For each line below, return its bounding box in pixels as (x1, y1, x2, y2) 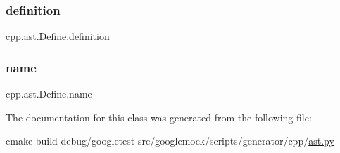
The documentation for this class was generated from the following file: (6, 109, 312, 124)
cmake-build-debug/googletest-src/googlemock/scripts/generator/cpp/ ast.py (6, 133, 334, 148)
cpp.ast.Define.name (6, 86, 92, 101)
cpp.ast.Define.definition (6, 29, 110, 44)
